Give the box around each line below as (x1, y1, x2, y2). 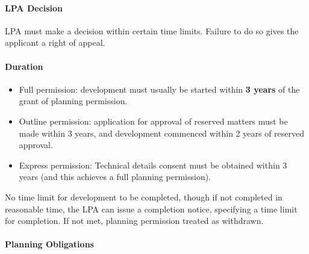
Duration (5, 60, 43, 72)
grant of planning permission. (19, 94, 128, 107)
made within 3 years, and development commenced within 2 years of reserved (19, 126, 305, 139)
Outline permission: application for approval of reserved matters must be (19, 114, 288, 127)
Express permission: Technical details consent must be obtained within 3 (19, 158, 287, 171)
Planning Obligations (5, 238, 94, 250)
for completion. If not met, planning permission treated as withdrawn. (5, 214, 264, 227)
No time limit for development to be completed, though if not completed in (5, 190, 282, 203)
